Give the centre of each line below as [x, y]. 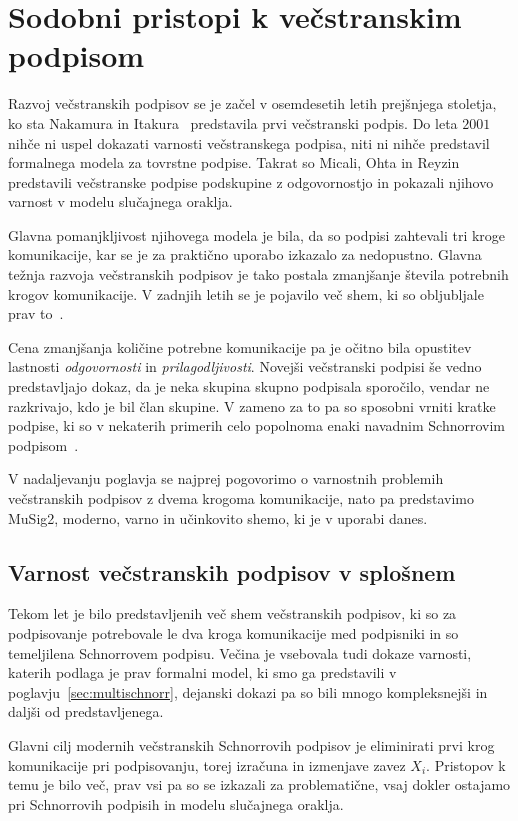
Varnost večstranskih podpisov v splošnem [232, 571]
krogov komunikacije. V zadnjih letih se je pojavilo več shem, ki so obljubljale [246, 293]
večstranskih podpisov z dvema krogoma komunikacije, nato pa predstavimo [241, 498]
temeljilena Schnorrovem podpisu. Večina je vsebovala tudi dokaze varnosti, [240, 652]
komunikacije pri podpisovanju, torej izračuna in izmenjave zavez [207, 764]
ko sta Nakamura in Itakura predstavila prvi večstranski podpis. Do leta [233, 122]
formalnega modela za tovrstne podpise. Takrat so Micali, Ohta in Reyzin [234, 162]
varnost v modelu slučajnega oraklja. [120, 201]
